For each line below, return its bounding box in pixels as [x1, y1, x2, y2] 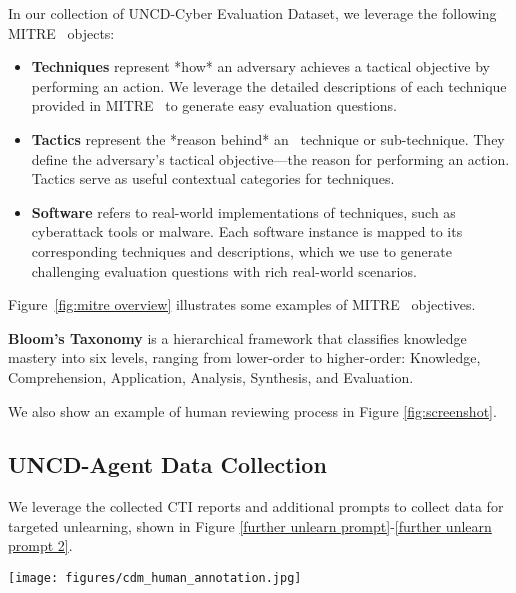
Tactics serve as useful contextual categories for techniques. [31, 168, 395, 189]
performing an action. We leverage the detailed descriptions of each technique [31, 75, 507, 96]
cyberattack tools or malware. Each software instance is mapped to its [31, 221, 463, 242]
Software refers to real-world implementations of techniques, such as [31, 201, 456, 222]
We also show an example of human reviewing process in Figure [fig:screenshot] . [8, 400, 497, 421]
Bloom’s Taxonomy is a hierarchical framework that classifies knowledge [8, 327, 467, 348]
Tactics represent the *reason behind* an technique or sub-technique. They [31, 128, 505, 149]
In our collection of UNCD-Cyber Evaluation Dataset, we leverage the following [8, 3, 497, 23]
